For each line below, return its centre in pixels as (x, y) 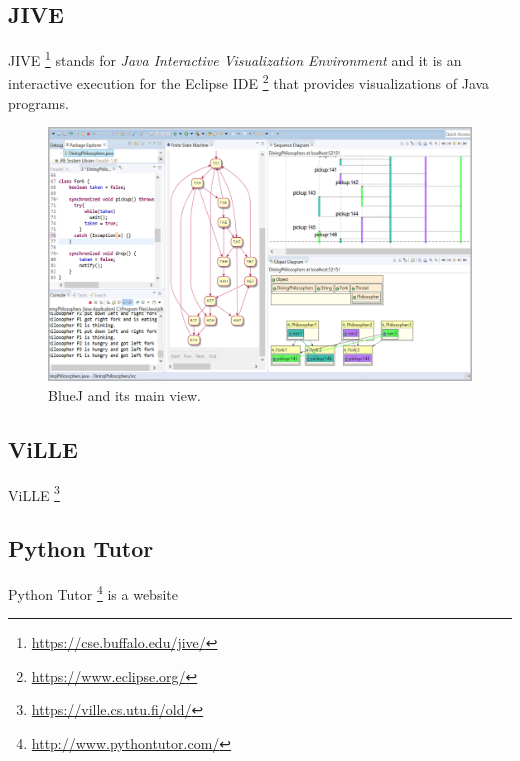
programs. (38, 102)
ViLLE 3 (34, 493)
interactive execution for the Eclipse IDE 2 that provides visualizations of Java (249, 82)
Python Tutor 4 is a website (93, 592)
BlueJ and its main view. (124, 394)
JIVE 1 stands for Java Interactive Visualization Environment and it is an (235, 58)
